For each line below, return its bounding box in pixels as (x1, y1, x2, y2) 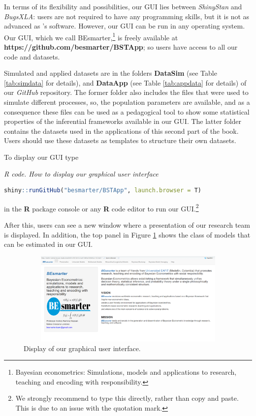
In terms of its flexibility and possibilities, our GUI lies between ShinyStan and (4, 1, 242, 11)
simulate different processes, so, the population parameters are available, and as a (4, 97, 250, 107)
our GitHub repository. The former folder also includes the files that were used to (4, 87, 249, 97)
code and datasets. (4, 51, 60, 61)
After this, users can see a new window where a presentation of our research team (4, 220, 250, 230)
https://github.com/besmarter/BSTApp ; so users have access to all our (4, 42, 238, 52)
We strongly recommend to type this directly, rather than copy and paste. (15, 393, 239, 403)
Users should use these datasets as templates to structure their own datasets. (4, 135, 236, 146)
